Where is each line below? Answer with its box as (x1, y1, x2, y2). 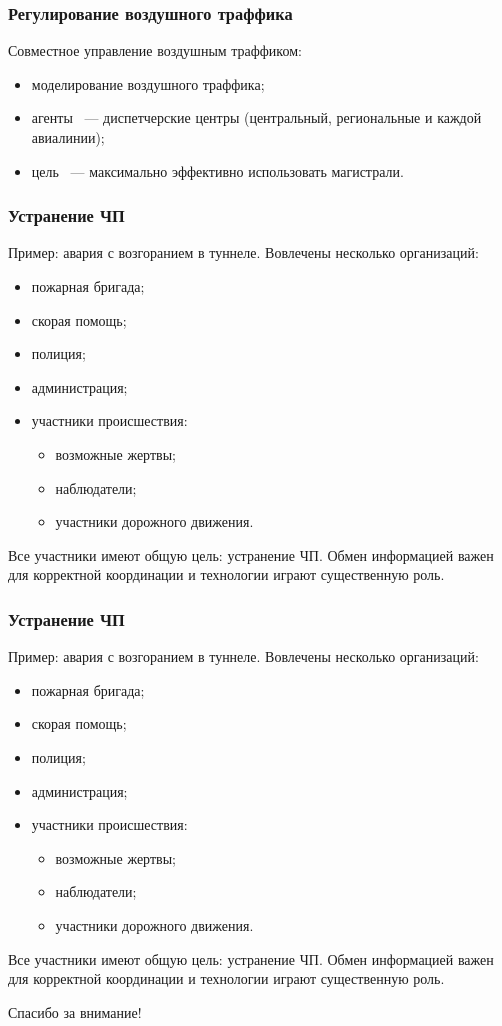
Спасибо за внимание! (8, 1001, 142, 1022)
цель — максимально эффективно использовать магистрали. (31, 160, 404, 181)
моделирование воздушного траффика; (31, 73, 265, 94)
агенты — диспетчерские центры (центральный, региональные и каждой (31, 107, 482, 128)
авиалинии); (31, 127, 105, 147)
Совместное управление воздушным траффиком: (8, 40, 302, 61)
